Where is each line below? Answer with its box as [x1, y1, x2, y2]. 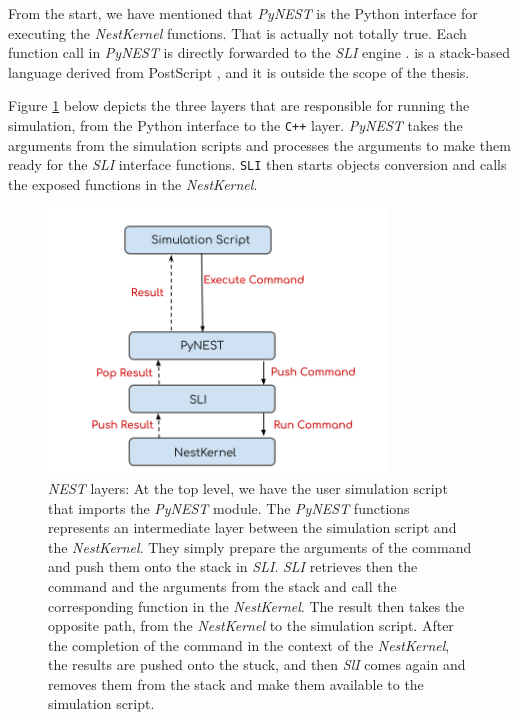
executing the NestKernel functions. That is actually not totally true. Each [8, 22, 467, 43]
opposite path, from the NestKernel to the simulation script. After [48, 615, 454, 636]
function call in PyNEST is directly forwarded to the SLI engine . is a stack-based [8, 42, 511, 63]
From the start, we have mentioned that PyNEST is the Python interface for [8, 3, 478, 23]
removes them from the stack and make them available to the [48, 673, 424, 694]
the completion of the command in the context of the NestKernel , [48, 634, 450, 655]
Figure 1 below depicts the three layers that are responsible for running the [8, 95, 470, 116]
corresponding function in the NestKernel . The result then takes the [48, 595, 465, 616]
